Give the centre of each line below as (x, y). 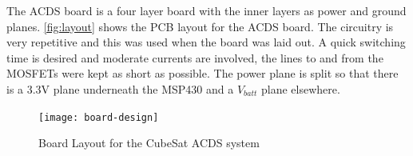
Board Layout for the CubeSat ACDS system (149, 143)
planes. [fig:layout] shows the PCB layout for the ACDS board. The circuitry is (200, 26)
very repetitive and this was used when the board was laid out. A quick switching (206, 42)
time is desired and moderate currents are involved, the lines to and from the (195, 57)
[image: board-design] (99, 117)
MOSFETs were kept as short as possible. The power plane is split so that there (203, 73)
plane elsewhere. (300, 88)
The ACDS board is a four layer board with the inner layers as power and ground (206, 10)
